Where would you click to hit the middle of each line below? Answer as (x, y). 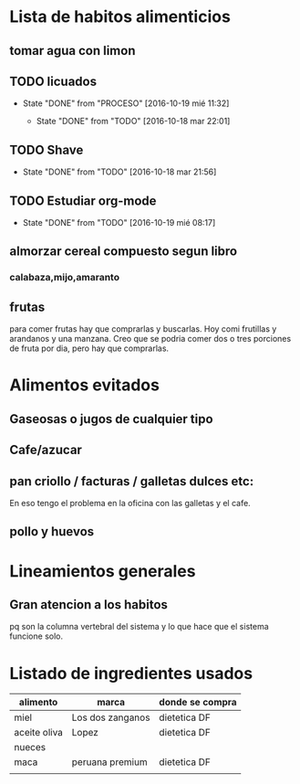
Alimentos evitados (84, 385)
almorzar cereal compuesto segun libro (124, 252)
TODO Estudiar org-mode (83, 201)
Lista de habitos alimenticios (120, 17)
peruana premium (109, 762)
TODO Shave (47, 149)
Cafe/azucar (46, 450)
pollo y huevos (52, 532)
